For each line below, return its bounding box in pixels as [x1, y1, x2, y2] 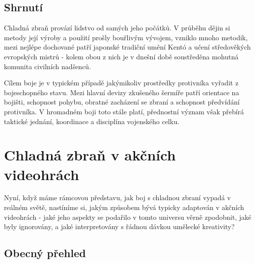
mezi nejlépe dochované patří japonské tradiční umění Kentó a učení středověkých [4, 42, 251, 52]
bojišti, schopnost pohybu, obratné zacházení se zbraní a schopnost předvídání [4, 97, 240, 107]
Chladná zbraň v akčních [4, 145, 176, 165]
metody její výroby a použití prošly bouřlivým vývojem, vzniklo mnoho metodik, [4, 32, 248, 42]
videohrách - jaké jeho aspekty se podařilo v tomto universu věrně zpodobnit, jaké [4, 211, 252, 222]
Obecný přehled [4, 245, 86, 261]
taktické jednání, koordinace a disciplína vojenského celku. [4, 116, 179, 126]
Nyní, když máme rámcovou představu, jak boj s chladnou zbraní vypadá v [4, 192, 231, 203]
